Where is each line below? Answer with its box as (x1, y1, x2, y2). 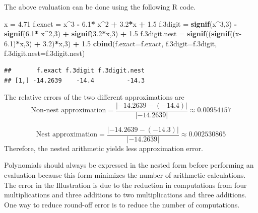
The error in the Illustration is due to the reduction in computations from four (4, 179, 247, 190)
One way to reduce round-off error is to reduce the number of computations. (4, 199, 240, 209)
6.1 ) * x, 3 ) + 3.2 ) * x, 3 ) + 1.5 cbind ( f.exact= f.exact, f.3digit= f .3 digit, (4, 38, 217, 48)
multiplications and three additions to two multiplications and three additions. (4, 189, 247, 200)
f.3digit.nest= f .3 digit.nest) (4, 48, 85, 58)
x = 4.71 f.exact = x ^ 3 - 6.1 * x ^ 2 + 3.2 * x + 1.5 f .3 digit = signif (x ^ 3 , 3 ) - (4, 18, 237, 29)
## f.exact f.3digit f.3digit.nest (4, 66, 145, 74)
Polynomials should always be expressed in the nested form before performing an (4, 160, 254, 170)
